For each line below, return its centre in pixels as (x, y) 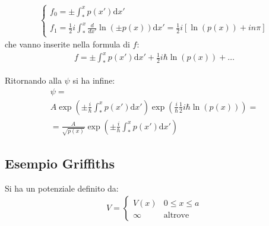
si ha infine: (94, 80)
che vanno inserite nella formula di (67, 44)
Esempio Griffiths (60, 163)
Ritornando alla (33, 80)
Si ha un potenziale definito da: (62, 188)
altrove (176, 216)
